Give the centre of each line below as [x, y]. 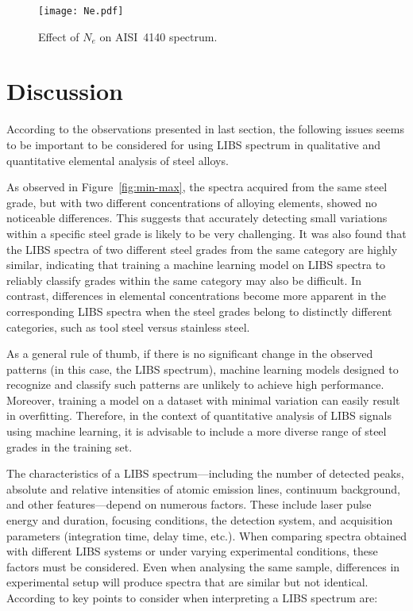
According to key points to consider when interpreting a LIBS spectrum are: [192, 598]
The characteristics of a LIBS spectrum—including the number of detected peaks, [205, 473]
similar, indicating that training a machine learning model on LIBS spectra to [196, 265]
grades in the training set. [69, 446]
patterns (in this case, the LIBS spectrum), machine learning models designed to [203, 369]
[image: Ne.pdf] [81, 11]
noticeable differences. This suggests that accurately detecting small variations [197, 218]
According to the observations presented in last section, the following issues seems [205, 129]
